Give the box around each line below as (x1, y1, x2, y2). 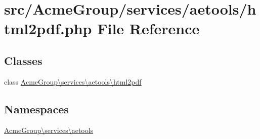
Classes (4, 52, 42, 68)
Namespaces (4, 101, 69, 116)
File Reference (97, 18, 200, 39)
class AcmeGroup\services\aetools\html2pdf (4, 76, 142, 87)
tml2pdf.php (4, 18, 92, 39)
